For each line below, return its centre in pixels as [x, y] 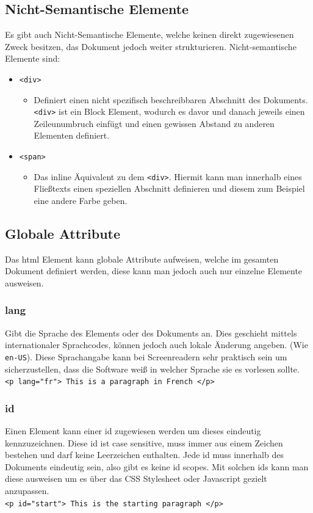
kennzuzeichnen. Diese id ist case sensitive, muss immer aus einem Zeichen [144, 442]
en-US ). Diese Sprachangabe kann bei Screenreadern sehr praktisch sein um [146, 356]
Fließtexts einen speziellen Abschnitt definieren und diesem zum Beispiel [169, 188]
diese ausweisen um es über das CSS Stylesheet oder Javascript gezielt [136, 478]
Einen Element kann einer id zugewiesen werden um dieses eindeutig [133, 431]
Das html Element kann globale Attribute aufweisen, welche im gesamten [142, 259]
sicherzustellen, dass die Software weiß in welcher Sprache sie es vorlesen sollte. [152, 369]
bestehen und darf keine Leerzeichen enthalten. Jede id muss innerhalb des [144, 455]
